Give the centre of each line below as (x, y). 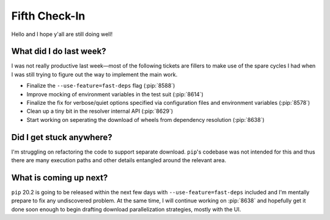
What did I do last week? (59, 51)
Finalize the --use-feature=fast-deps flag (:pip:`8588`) (101, 86)
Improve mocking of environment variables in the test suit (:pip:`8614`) (115, 94)
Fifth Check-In (48, 16)
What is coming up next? (60, 178)
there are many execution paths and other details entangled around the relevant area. (119, 160)
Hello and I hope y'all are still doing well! (62, 34)
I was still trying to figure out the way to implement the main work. (94, 74)
